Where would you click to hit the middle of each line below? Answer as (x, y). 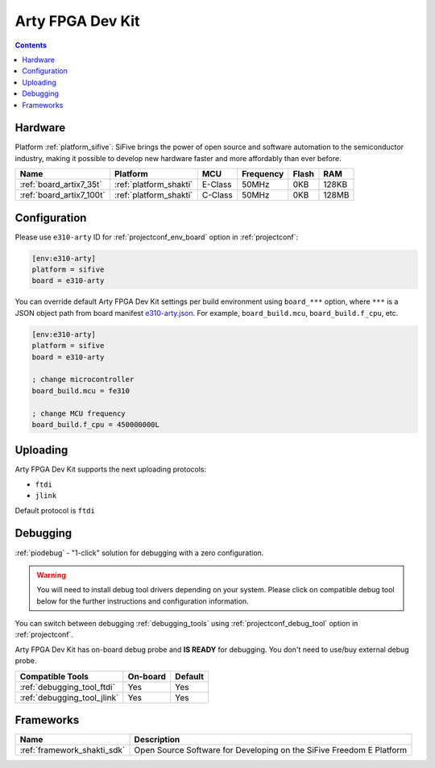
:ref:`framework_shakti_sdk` (72, 750)
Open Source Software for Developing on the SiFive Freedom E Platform (271, 750)
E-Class (217, 185)
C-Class (217, 195)
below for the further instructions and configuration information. (143, 601)
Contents (31, 45)
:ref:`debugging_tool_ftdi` (68, 687)
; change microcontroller (83, 380)
